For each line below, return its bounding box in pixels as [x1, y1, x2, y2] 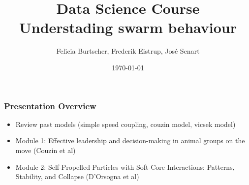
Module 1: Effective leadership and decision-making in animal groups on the [15, 135, 245, 146]
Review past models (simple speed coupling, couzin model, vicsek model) [15, 119, 236, 129]
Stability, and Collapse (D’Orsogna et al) [15, 171, 139, 182]
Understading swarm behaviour [19, 17, 237, 37]
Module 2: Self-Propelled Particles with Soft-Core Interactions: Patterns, [15, 161, 235, 172]
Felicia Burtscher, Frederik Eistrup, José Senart [56, 46, 200, 56]
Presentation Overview [4, 99, 96, 112]
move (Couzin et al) [15, 145, 76, 155]
